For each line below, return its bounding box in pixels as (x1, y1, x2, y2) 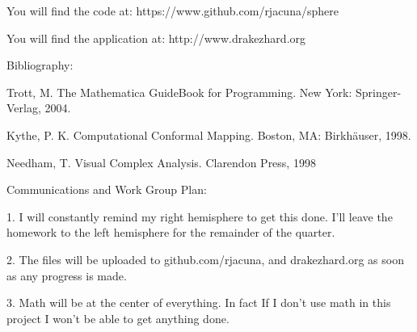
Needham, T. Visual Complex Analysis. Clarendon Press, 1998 (6, 153, 316, 170)
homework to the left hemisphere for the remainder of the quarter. (6, 224, 335, 241)
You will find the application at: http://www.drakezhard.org (6, 29, 306, 46)
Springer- (355, 83, 402, 100)
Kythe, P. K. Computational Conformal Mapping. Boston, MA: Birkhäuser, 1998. (6, 126, 411, 143)
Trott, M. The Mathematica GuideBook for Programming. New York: (6, 83, 352, 100)
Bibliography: (6, 57, 74, 74)
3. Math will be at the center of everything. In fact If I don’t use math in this (6, 294, 391, 311)
